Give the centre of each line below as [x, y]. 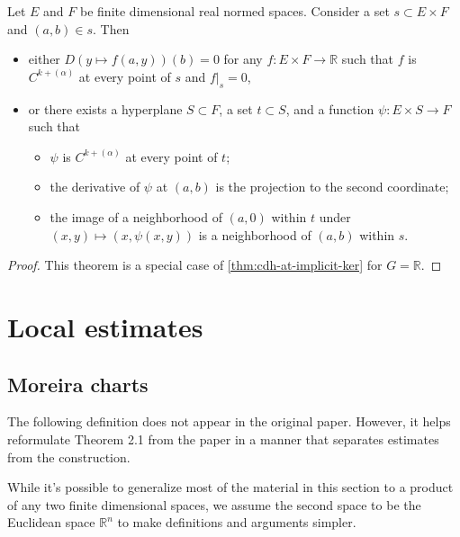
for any [243, 59]
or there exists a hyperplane [105, 108]
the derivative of [95, 187]
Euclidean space [51, 522]
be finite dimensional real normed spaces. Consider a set [235, 11]
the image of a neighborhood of [136, 216]
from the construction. [69, 456]
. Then [111, 28]
